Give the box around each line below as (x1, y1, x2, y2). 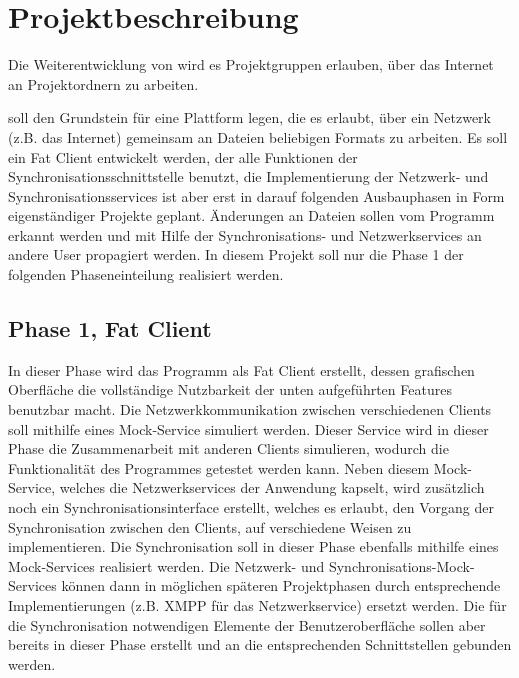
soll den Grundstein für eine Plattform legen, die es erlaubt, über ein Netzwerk (8, 107, 491, 128)
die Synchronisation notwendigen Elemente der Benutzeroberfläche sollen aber (8, 614, 486, 635)
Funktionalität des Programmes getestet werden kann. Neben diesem (8, 457, 430, 478)
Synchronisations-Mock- (328, 555, 475, 576)
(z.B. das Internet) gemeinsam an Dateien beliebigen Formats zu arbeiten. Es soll (8, 126, 508, 147)
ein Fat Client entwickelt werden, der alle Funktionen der (8, 146, 358, 167)
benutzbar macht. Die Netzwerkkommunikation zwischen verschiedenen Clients (8, 399, 492, 420)
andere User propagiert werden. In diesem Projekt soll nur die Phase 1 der (8, 244, 464, 265)
